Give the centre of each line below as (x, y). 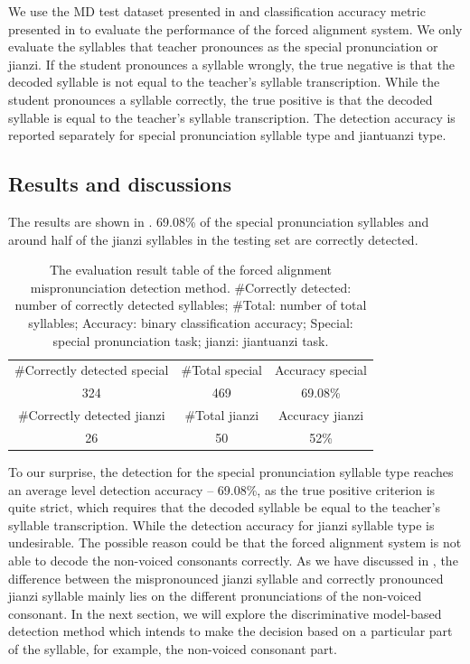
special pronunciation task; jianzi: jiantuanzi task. (191, 340)
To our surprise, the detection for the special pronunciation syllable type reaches (231, 471)
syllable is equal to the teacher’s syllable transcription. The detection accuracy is (232, 117)
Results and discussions (120, 184)
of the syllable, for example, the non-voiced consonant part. (173, 648)
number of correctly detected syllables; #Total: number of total (191, 305)
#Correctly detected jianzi (91, 415)
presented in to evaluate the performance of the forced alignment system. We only (235, 28)
